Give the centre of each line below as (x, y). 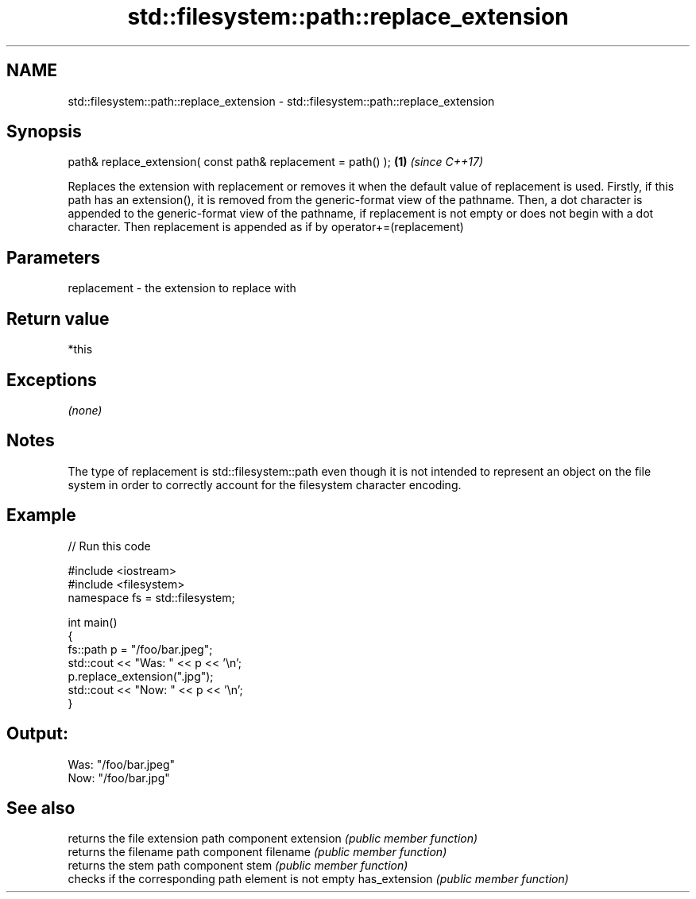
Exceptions (52, 380)
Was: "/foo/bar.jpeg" (122, 764)
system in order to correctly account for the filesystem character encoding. (265, 484)
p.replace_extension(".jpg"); (141, 676)
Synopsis (44, 132)
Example (41, 515)
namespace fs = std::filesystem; (151, 597)
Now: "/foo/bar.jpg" (119, 777)
